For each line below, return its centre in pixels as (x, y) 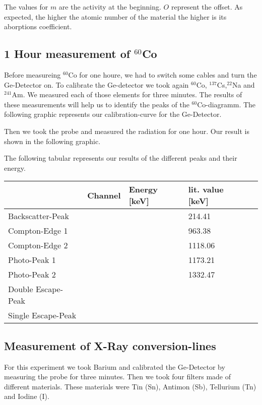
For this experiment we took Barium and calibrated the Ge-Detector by (115, 366)
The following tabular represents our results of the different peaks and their (121, 158)
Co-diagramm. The (226, 104)
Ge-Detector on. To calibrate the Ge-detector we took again (96, 84)
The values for (26, 7)
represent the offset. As (207, 7)
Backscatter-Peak (39, 216)
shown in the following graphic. (52, 141)
